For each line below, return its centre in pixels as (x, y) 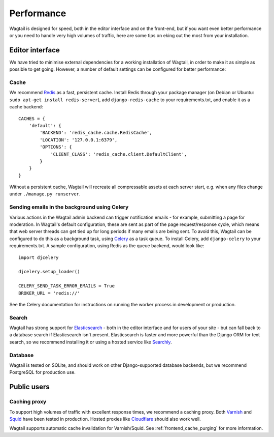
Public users (30, 387)
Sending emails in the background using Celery (69, 207)
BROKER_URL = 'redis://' (49, 293)
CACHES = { (32, 119)
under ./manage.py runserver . (45, 194)
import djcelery (39, 257)
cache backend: (26, 107)
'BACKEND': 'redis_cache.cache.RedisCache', (96, 133)
